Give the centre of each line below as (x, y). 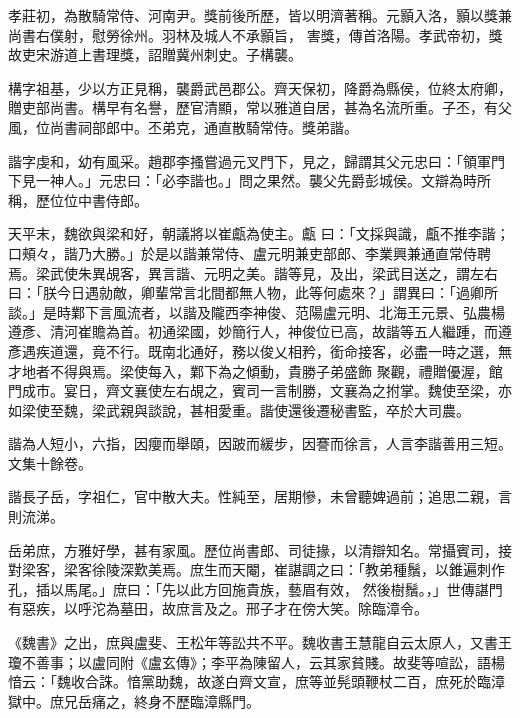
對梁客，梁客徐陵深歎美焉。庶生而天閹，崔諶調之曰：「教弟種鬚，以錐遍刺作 (256, 569)
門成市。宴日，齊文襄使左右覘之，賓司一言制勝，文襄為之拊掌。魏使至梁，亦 (260, 390)
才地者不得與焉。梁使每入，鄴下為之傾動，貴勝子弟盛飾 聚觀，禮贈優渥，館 (255, 370)
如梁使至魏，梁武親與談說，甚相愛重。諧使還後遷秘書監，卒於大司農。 (239, 409)
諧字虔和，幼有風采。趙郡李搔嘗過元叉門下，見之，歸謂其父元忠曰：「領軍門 (256, 160)
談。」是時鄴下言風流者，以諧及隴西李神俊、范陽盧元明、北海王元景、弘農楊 (256, 311)
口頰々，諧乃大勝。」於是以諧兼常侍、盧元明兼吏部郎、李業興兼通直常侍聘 (249, 252)
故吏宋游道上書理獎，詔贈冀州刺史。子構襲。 (155, 54)
